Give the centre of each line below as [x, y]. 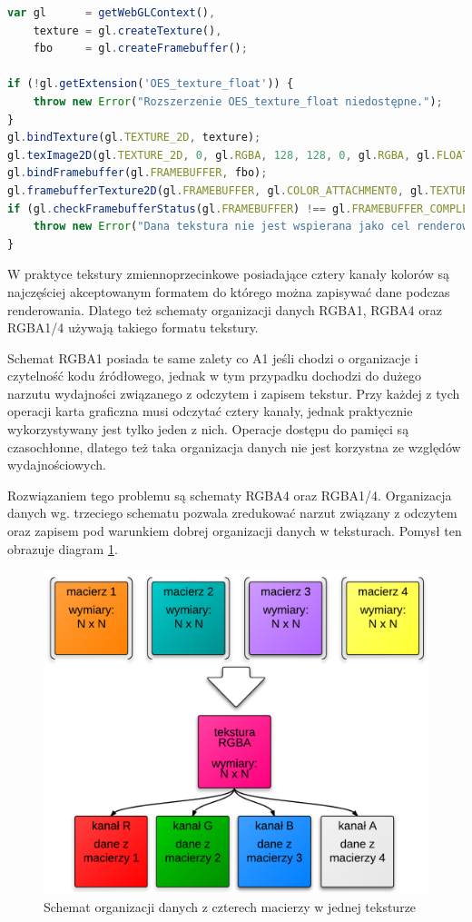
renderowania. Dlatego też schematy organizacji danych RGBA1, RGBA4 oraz [225, 309]
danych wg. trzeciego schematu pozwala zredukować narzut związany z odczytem [232, 513]
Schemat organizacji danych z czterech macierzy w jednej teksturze [230, 906]
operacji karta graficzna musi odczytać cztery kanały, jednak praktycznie [210, 411]
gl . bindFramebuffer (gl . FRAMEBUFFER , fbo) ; [138, 173]
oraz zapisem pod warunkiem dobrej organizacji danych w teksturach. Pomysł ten [235, 531]
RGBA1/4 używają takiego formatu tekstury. [133, 327]
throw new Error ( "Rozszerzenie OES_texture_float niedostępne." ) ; [238, 101]
